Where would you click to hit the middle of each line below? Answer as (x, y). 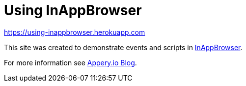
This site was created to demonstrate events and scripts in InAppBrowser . (123, 47)
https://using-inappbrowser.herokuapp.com (75, 32)
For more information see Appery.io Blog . (70, 62)
